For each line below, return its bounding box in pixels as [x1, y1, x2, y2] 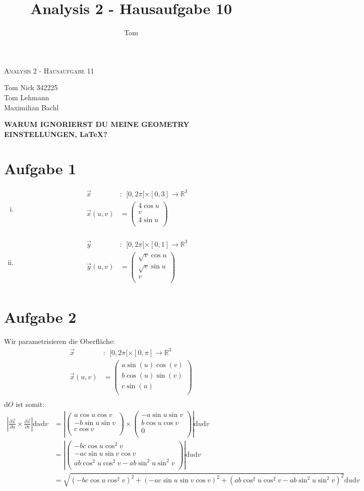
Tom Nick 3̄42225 [4, 82, 58, 93]
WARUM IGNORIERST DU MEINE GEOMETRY [4, 119, 190, 129]
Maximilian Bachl [4, 102, 59, 112]
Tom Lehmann [4, 92, 49, 102]
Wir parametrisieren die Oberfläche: [4, 336, 115, 346]
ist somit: [16, 398, 45, 409]
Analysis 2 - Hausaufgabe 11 [4, 65, 94, 76]
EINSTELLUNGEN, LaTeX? [4, 128, 107, 139]
